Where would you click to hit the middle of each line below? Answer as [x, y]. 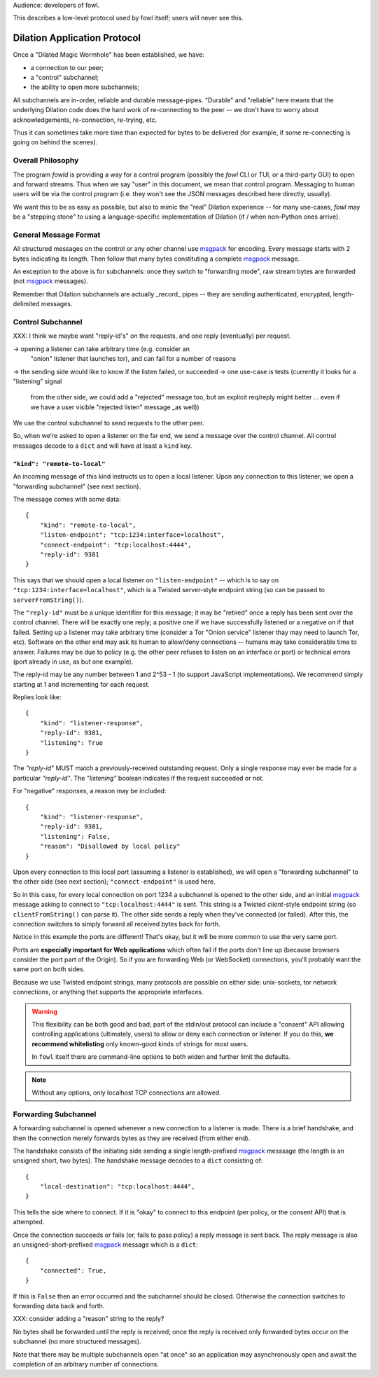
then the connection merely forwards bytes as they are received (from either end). [132, 1138]
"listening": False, [75, 836]
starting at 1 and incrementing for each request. [82, 684]
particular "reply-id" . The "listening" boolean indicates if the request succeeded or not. [138, 778]
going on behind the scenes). [55, 142]
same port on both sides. [49, 969]
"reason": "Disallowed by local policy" [110, 847]
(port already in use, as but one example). [73, 662]
